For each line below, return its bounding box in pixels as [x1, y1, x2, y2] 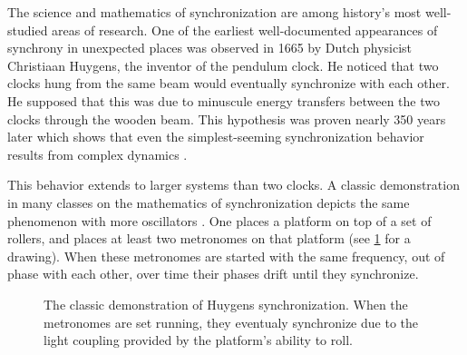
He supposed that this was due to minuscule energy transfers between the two [7, 91, 440, 110]
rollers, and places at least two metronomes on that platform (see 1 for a [7, 229, 411, 248]
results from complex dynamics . [7, 144, 188, 163]
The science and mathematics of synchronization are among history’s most [7, 3, 422, 21]
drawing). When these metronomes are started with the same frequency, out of [7, 246, 445, 265]
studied [7, 20, 48, 39]
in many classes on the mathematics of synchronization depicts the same [7, 192, 410, 212]
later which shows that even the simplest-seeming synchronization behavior [7, 127, 424, 146]
